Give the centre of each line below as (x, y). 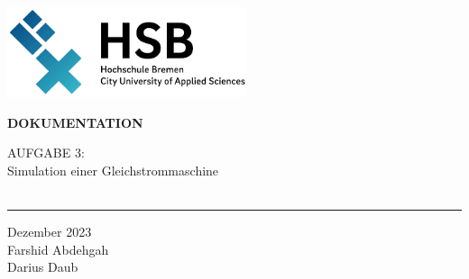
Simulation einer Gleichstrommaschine (113, 171)
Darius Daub (43, 267)
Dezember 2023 (50, 232)
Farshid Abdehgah (58, 249)
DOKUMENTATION (75, 122)
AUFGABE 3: (46, 153)
